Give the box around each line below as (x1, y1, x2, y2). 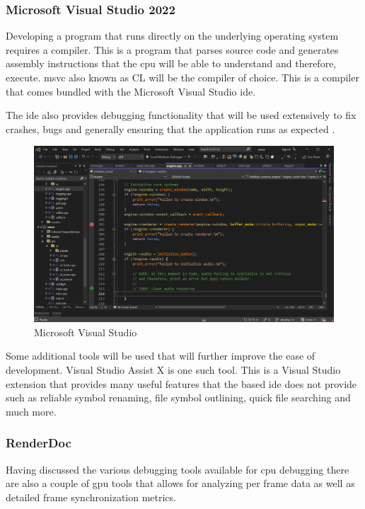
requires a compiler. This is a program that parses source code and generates (6, 42, 339, 57)
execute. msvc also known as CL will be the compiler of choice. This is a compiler (6, 70, 359, 84)
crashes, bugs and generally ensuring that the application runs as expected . (6, 121, 335, 136)
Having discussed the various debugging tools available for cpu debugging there (6, 462, 349, 476)
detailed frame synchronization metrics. (6, 489, 176, 504)
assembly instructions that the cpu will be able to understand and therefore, (6, 56, 337, 71)
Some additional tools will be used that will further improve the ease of (6, 348, 315, 363)
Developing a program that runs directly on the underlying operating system (6, 28, 339, 43)
